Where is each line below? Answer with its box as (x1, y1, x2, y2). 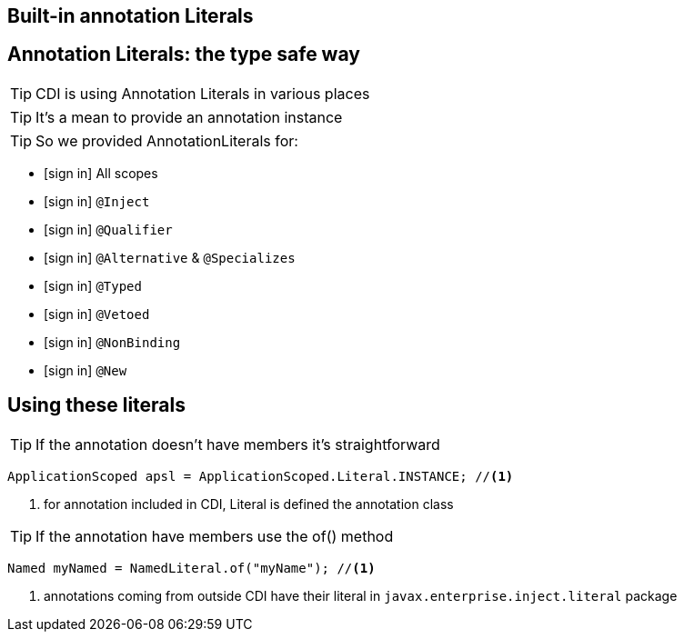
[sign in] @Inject (44, 193, 150, 209)
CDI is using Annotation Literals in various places (35, 84, 370, 103)
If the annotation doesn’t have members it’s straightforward (35, 434, 440, 454)
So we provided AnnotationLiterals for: (35, 131, 298, 150)
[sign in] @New (44, 362, 127, 378)
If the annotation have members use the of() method (35, 526, 394, 545)
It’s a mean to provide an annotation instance (35, 107, 343, 126)
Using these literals (7, 394, 186, 417)
